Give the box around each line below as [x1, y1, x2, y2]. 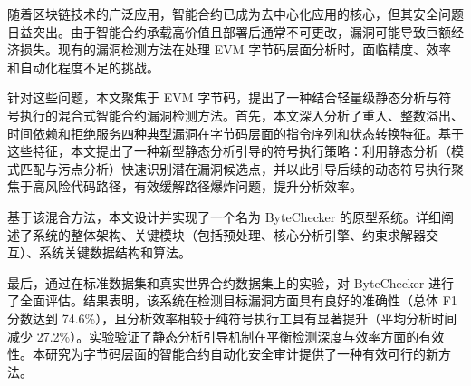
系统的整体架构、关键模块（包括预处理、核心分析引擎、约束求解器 [32, 225, 426, 244]
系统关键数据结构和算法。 [38, 243, 191, 262]
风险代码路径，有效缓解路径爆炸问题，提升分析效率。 [44, 177, 362, 196]
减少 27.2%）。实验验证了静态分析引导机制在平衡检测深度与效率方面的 [7, 326, 419, 345]
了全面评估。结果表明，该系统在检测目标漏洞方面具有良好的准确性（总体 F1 [7, 291, 457, 310]
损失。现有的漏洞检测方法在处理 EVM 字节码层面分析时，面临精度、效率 [19, 40, 452, 59]
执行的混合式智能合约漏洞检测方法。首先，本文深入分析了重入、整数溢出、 [19, 105, 464, 124]
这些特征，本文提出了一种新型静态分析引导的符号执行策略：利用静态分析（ [7, 141, 451, 160]
